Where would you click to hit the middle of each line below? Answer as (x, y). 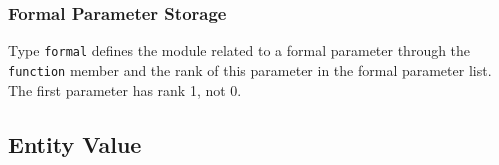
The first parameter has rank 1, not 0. (125, 89)
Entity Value (75, 143)
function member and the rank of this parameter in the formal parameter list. (250, 69)
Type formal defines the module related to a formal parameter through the (239, 50)
